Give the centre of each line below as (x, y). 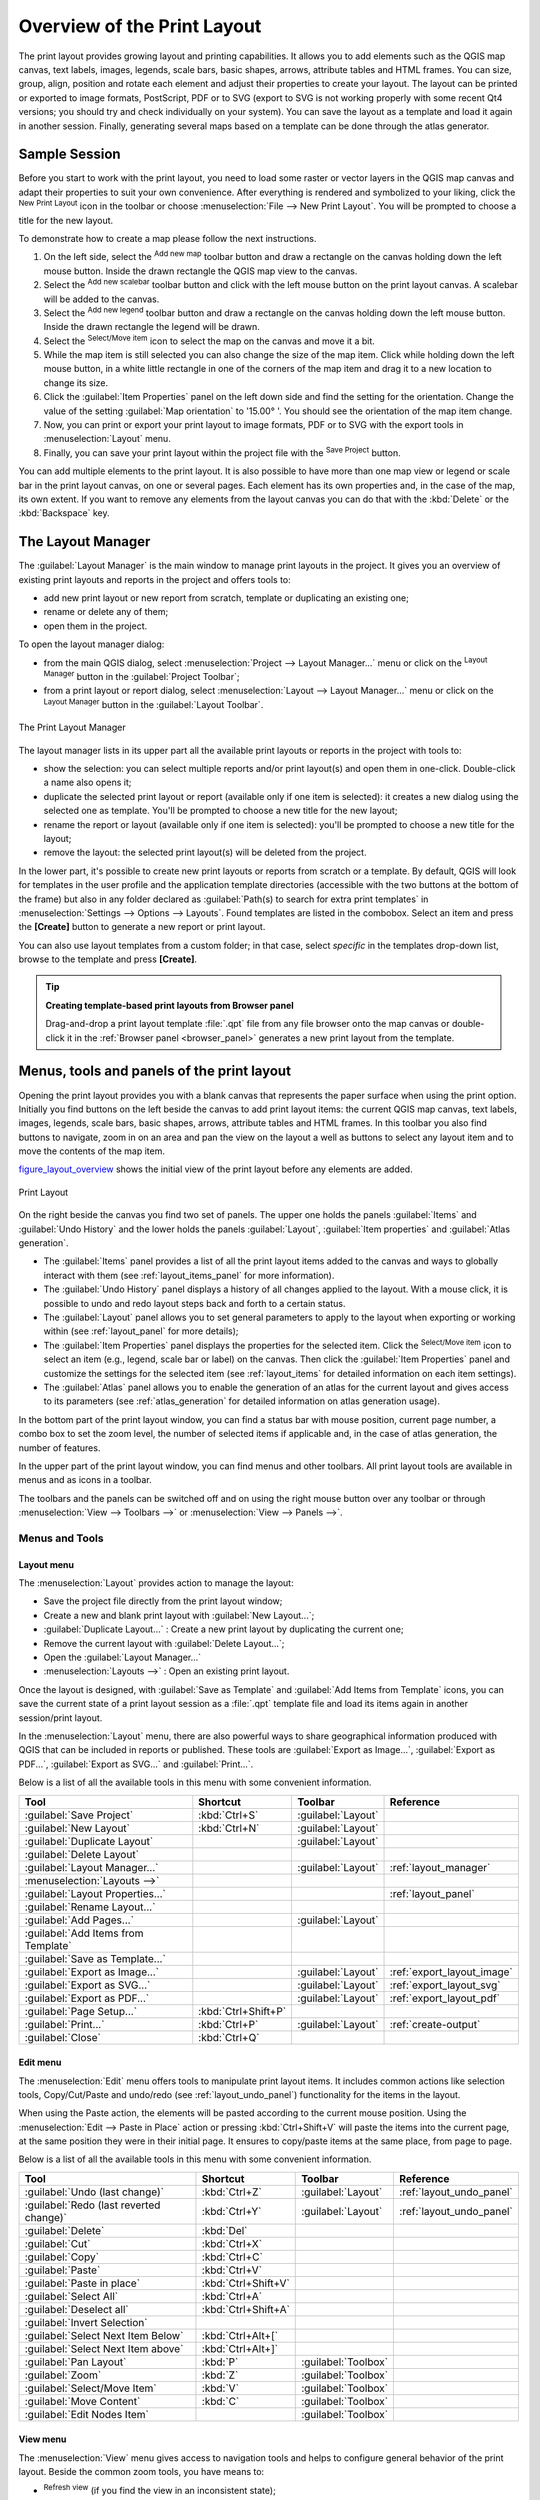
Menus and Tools (61, 1538)
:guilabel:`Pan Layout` (75, 2362)
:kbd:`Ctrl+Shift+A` (245, 2309)
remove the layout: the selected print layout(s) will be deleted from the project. (205, 852)
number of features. (59, 1447)
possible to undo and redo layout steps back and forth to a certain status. (194, 1303)
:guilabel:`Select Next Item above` (104, 2348)
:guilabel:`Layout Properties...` (95, 1893)
